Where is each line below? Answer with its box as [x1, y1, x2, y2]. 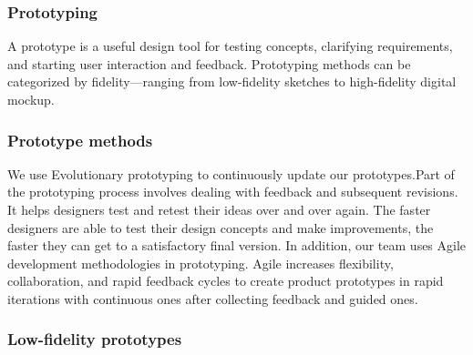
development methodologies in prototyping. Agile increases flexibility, [7, 253, 394, 272]
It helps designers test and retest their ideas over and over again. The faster [7, 200, 431, 218]
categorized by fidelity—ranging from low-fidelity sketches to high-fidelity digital [7, 72, 457, 91]
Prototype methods [7, 128, 153, 151]
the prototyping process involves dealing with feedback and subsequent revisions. [7, 182, 458, 201]
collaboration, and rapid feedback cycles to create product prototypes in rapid [7, 271, 444, 290]
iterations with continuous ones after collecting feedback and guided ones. [7, 289, 418, 308]
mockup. [7, 90, 55, 108]
